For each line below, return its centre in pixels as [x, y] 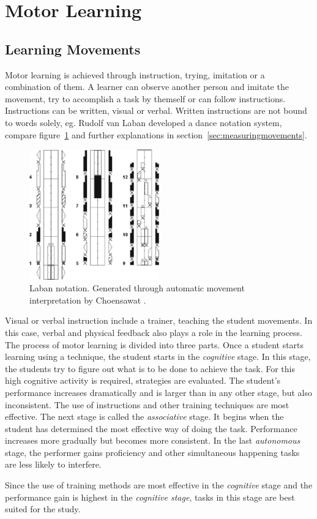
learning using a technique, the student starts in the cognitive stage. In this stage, [158, 357]
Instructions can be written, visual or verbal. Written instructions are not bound [156, 110]
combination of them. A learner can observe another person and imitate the [147, 87]
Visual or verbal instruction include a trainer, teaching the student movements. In [159, 320]
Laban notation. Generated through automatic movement [137, 288]
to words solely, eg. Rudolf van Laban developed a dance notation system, [144, 122]
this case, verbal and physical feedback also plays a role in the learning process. [154, 332]
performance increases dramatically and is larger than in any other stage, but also [158, 392]
